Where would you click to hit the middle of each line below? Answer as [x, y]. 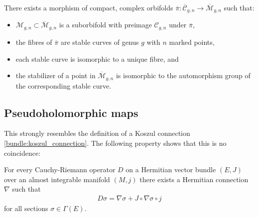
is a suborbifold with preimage [105, 25]
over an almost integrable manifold [57, 179]
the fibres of [34, 42]
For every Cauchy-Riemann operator [60, 169]
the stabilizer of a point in [56, 75]
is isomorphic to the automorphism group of [183, 75]
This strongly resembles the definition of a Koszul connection [97, 133]
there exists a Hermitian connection [194, 179]
